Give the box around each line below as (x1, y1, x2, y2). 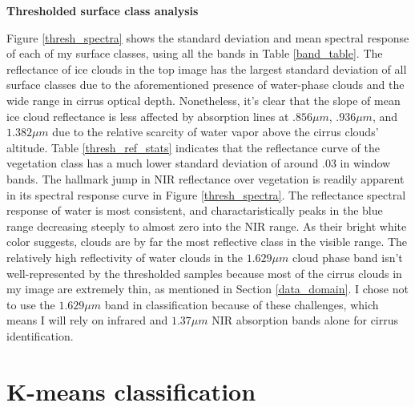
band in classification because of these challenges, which (104, 296, 379, 312)
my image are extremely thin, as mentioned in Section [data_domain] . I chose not (6, 280, 409, 297)
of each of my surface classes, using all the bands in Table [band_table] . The (6, 45, 383, 62)
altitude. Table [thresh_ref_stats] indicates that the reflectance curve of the (6, 139, 380, 155)
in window (340, 155, 391, 171)
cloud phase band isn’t (292, 248, 403, 265)
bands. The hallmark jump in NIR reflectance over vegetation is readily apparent (6, 170, 405, 187)
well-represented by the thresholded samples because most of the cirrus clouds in (6, 264, 402, 281)
